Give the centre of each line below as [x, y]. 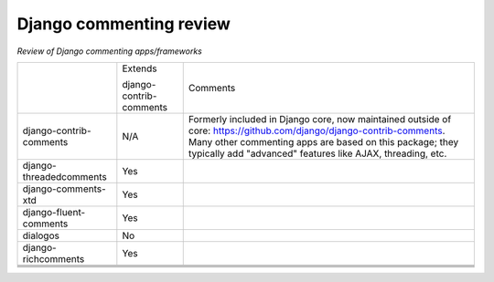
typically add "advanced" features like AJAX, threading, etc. [317, 153]
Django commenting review [123, 24]
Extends [140, 68]
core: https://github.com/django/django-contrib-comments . [317, 131]
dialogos [41, 235]
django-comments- [64, 189]
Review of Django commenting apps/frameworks [110, 51]
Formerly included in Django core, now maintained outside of [320, 119]
